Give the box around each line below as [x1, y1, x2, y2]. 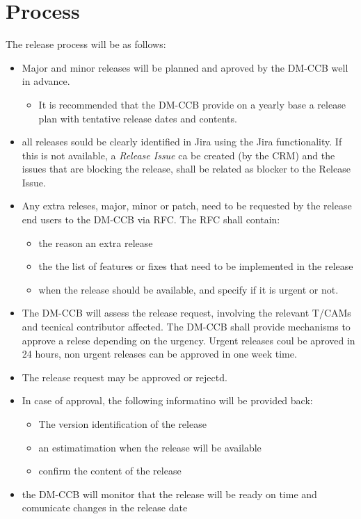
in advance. [22, 74, 70, 88]
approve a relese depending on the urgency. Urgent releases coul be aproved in [22, 333, 355, 347]
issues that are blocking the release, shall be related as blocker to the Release [22, 161, 351, 176]
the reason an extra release [38, 235, 153, 250]
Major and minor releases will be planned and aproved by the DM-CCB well [22, 60, 348, 74]
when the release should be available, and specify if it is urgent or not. [38, 282, 339, 296]
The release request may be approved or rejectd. [22, 369, 227, 384]
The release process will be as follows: [6, 37, 166, 51]
